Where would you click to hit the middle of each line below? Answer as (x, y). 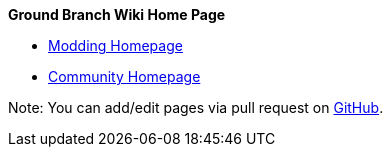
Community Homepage (124, 76)
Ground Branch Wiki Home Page (117, 14)
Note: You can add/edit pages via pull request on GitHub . (196, 107)
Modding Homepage (115, 45)
